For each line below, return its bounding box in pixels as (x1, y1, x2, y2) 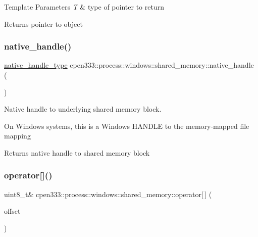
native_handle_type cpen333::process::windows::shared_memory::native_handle (4, 60, 254, 70)
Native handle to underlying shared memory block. (4, 104, 162, 114)
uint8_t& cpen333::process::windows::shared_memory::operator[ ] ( (4, 188, 212, 199)
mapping (4, 130, 31, 141)
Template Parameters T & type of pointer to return (4, 2, 164, 12)
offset (4, 206, 21, 216)
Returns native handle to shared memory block (4, 147, 150, 158)
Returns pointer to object (4, 18, 83, 29)
